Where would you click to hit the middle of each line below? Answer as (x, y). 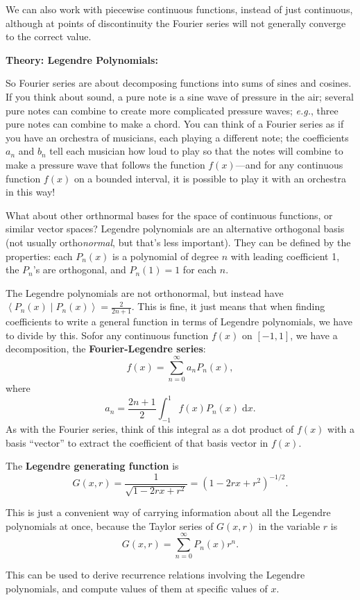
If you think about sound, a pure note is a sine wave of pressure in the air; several (180, 96)
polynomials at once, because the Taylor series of (110, 525)
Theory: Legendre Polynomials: (82, 59)
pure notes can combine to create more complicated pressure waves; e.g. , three (172, 110)
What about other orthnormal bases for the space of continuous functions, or (169, 215)
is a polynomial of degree (166, 256)
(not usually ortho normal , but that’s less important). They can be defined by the (178, 242)
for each (200, 269)
